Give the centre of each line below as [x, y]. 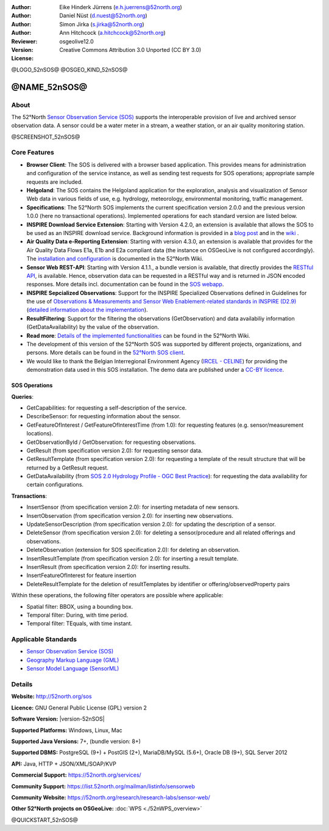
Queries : [22, 396]
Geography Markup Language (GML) [73, 660]
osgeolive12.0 [76, 41]
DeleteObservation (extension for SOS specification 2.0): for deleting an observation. [133, 550]
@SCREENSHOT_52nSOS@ [46, 137]
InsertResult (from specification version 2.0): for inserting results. [108, 567]
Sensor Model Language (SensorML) [73, 669]
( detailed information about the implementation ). [87, 310]
